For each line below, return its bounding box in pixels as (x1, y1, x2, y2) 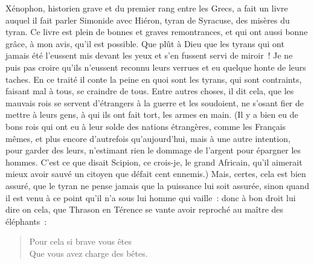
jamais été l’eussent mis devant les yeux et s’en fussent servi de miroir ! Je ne (5, 49, 293, 62)
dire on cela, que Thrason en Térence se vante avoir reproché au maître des (5, 203, 284, 216)
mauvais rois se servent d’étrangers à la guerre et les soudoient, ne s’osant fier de (5, 96, 304, 109)
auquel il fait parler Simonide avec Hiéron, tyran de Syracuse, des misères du (5, 13, 290, 26)
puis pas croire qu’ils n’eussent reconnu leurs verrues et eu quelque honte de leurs (5, 60, 306, 73)
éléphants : (5, 214, 47, 227)
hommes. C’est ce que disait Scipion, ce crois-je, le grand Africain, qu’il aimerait (5, 155, 303, 168)
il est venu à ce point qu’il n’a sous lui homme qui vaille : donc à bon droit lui (5, 191, 296, 204)
